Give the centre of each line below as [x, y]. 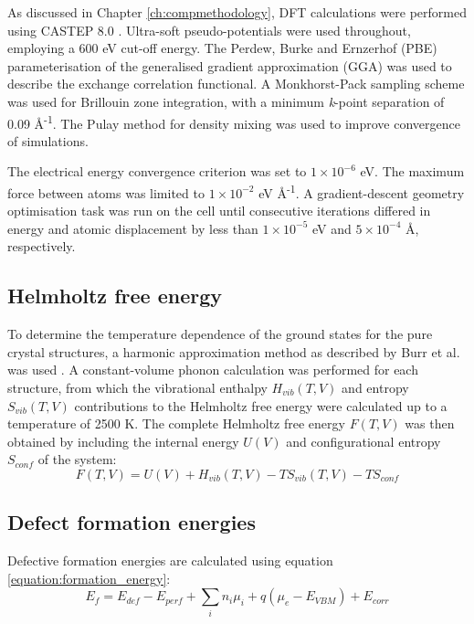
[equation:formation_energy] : [89, 578]
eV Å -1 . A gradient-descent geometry [362, 191]
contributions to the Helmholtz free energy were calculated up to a [261, 405]
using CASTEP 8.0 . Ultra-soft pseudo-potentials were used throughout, [209, 30]
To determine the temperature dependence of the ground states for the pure [220, 334]
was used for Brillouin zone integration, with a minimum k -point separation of [226, 101]
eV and [332, 228]
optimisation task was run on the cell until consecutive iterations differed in [219, 211]
